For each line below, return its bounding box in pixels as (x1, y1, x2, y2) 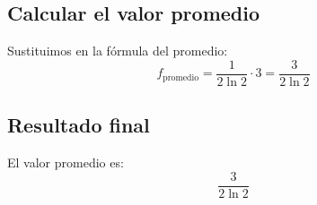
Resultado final (7, 111, 150, 139)
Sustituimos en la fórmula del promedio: (7, 41, 228, 60)
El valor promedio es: (7, 153, 124, 172)
